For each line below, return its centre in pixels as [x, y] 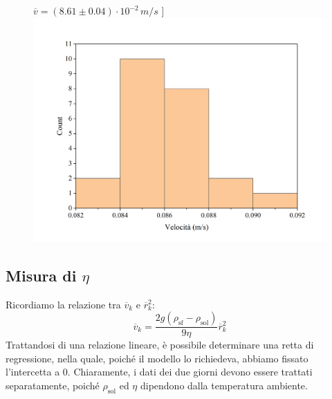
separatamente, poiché [53, 385]
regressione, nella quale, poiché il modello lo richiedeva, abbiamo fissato [157, 358]
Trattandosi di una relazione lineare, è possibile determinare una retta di [160, 345]
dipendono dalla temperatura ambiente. [224, 385]
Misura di [41, 275]
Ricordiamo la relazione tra [63, 304]
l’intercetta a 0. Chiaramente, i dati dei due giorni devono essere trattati [159, 372]
